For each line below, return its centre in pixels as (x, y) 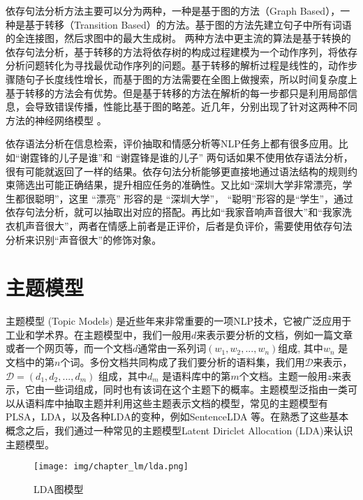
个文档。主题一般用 (283, 375)
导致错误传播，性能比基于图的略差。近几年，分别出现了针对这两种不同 (196, 106)
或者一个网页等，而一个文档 (69, 348)
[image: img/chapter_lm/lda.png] (111, 467)
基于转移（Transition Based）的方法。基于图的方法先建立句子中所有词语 (188, 24)
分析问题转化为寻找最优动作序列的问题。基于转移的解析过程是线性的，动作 (177, 65)
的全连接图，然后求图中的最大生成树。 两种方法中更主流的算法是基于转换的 (178, 38)
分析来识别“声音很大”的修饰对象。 (84, 239)
